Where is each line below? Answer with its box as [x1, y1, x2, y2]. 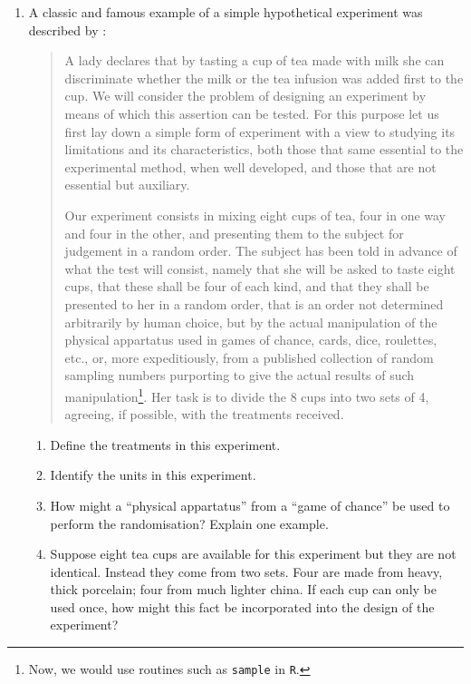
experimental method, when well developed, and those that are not [64, 157, 437, 176]
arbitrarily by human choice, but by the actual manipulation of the [64, 312, 437, 331]
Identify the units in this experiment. [50, 465, 256, 484]
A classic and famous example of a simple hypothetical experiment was [28, 3, 423, 21]
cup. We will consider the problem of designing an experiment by [64, 86, 427, 105]
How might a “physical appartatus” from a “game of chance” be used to [50, 495, 450, 514]
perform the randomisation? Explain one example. [50, 513, 329, 533]
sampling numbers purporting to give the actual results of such [64, 366, 415, 385]
